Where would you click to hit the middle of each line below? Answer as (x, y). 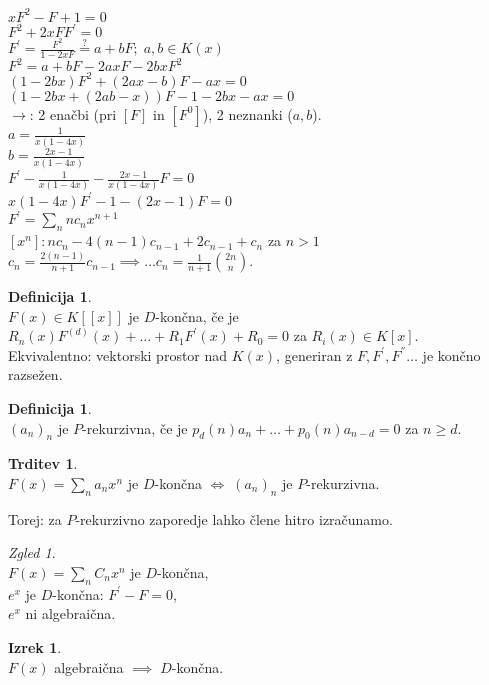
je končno (451, 354)
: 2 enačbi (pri (73, 113)
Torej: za (35, 518)
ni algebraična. (70, 613)
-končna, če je (197, 315)
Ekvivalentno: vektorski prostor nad (118, 354)
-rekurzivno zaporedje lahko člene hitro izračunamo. (234, 518)
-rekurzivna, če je (135, 427)
